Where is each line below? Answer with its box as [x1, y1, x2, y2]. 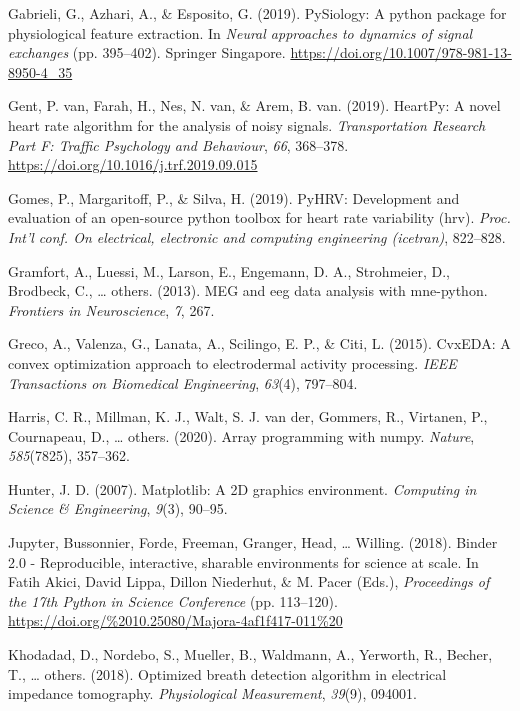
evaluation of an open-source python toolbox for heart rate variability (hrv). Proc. [8, 207, 511, 228]
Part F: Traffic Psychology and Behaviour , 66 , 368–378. [8, 134, 349, 155]
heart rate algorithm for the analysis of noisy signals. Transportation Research [8, 114, 486, 135]
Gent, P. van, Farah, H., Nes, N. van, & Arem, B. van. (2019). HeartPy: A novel [8, 95, 501, 116]
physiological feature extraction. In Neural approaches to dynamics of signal [8, 22, 473, 43]
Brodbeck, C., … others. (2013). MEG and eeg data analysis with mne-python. [8, 280, 488, 301]
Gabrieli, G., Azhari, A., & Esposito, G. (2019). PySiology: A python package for [8, 3, 507, 23]
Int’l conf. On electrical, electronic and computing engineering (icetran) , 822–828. [8, 226, 506, 247]
